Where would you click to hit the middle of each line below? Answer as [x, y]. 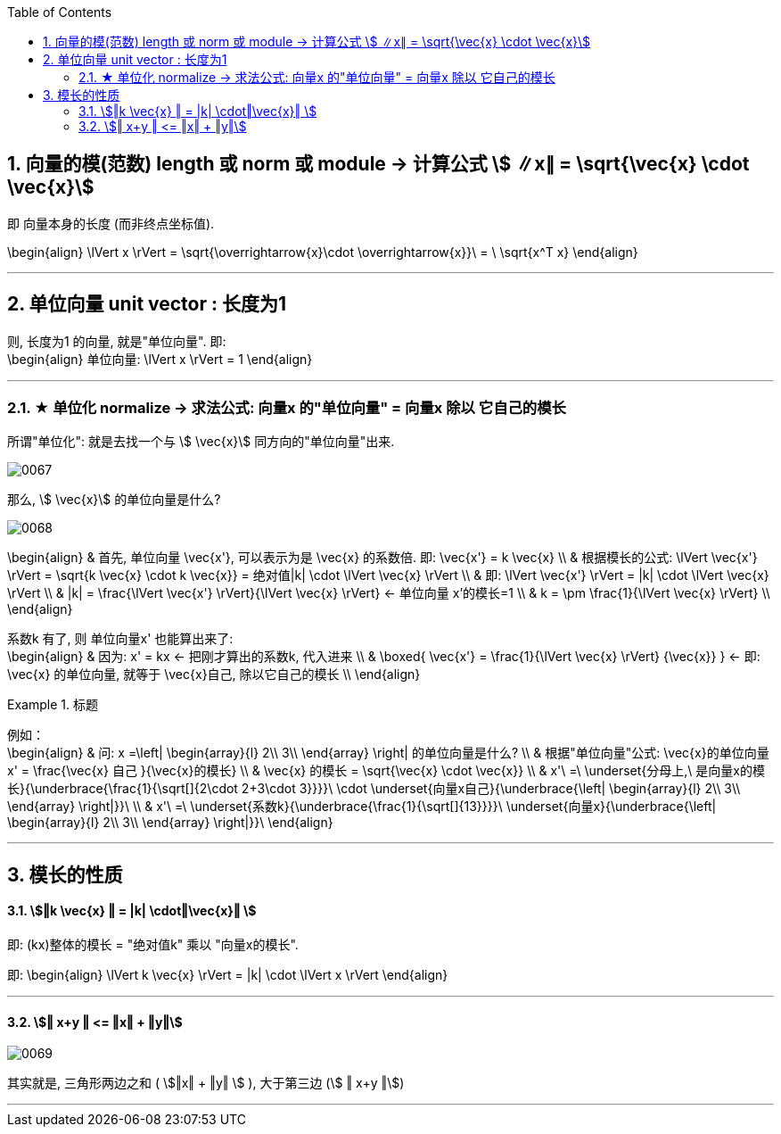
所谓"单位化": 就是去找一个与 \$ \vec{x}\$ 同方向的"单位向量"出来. [201, 442]
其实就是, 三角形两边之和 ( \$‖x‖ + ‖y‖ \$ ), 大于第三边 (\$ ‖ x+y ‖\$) [206, 1083]
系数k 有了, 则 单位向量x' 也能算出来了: [120, 639]
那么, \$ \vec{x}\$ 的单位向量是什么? [114, 500]
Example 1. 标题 [53, 705]
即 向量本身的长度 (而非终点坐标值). [111, 223]
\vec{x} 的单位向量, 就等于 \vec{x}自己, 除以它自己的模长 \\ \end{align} [214, 675]
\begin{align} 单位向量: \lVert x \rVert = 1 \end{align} [160, 359]
